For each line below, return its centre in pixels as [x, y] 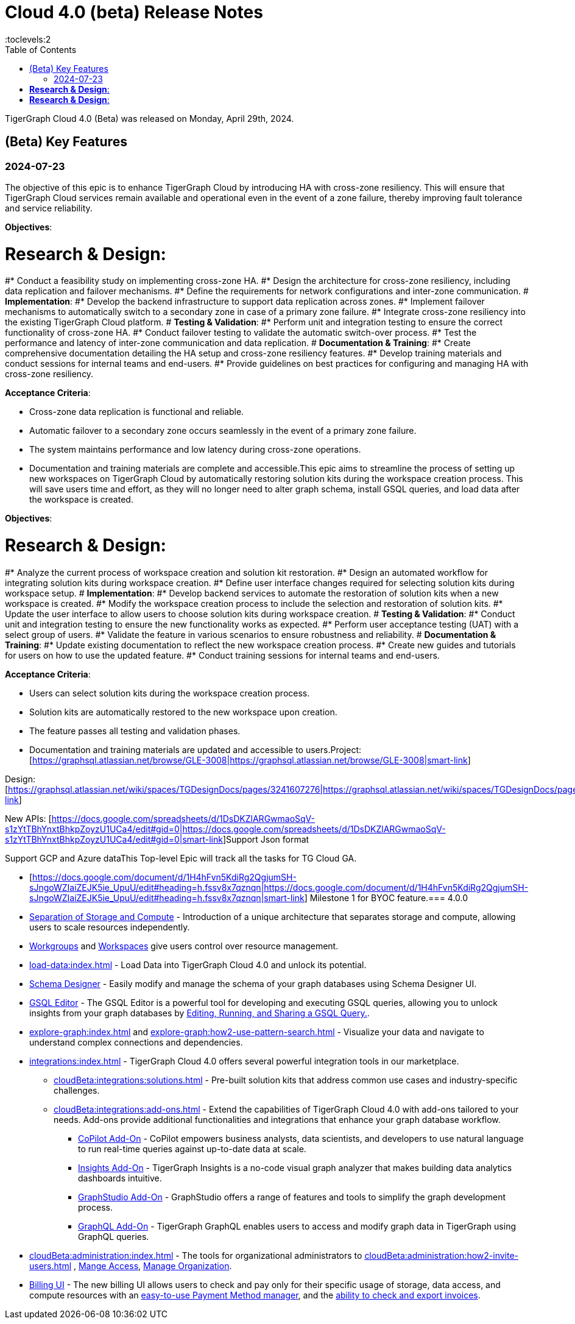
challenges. [77, 1090]
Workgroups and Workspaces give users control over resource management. [184, 946]
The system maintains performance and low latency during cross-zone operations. [195, 450]
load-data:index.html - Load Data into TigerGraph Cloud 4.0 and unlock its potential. [198, 965]
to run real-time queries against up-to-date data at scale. [192, 1149]
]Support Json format [266, 839]
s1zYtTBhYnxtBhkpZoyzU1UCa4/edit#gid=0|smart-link [114, 839]
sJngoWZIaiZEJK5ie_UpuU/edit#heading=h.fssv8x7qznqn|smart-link [167, 897]
